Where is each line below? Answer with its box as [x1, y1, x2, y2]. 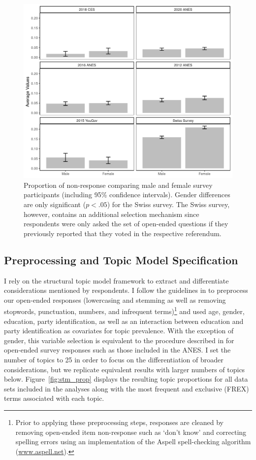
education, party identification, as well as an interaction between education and [4, 316, 244, 326]
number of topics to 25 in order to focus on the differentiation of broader [4, 354, 224, 364]
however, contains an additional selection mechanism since [24, 209, 199, 219]
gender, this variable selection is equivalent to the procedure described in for [4, 335, 234, 345]
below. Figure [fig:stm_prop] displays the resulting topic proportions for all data [4, 374, 248, 384]
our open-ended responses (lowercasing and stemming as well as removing [4, 294, 226, 305]
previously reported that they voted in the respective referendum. [24, 228, 222, 238]
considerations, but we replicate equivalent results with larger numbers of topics [4, 364, 245, 374]
